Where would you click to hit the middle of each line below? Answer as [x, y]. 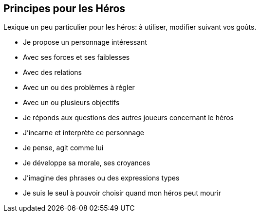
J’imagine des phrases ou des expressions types [101, 178]
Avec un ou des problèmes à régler [79, 88]
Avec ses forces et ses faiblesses [76, 57]
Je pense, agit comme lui [63, 148]
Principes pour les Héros [65, 9]
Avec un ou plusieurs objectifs [71, 103]
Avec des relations [52, 72]
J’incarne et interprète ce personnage [84, 133]
